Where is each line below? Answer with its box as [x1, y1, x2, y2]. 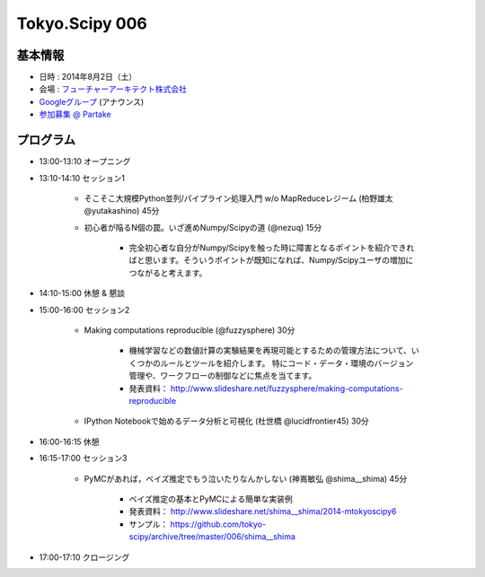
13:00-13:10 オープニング [39, 156, 131, 167]
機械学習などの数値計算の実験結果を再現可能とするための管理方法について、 [128, 345, 412, 356]
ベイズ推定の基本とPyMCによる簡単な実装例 [128, 494, 293, 504]
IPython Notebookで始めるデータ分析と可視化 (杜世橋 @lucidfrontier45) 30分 [84, 415, 370, 426]
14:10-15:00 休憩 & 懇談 [39, 288, 126, 299]
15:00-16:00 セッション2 [39, 304, 130, 315]
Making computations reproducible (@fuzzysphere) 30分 [84, 325, 295, 336]
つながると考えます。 [128, 267, 207, 278]
